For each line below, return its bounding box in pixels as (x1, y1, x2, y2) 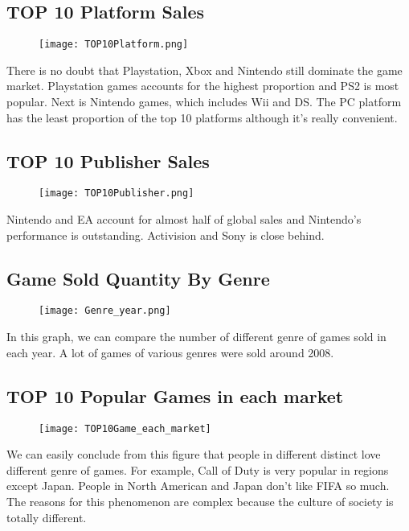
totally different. (6, 508, 87, 525)
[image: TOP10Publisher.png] (39, 187, 194, 200)
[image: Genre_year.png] (39, 305, 171, 317)
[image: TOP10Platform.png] (39, 39, 189, 51)
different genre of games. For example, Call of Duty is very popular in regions (6, 461, 389, 478)
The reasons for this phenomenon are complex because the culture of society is (6, 492, 394, 509)
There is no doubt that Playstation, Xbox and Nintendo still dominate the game (6, 61, 403, 78)
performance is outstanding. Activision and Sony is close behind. (6, 226, 325, 243)
